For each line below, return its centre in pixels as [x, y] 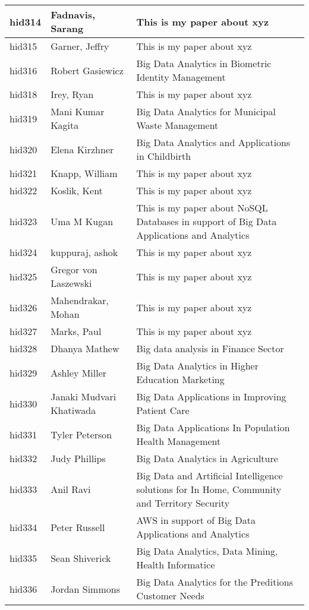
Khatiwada [73, 410]
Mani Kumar [78, 111]
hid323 [23, 221]
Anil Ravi [71, 489]
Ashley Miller [79, 372]
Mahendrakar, [80, 300]
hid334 [23, 527]
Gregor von [74, 269]
